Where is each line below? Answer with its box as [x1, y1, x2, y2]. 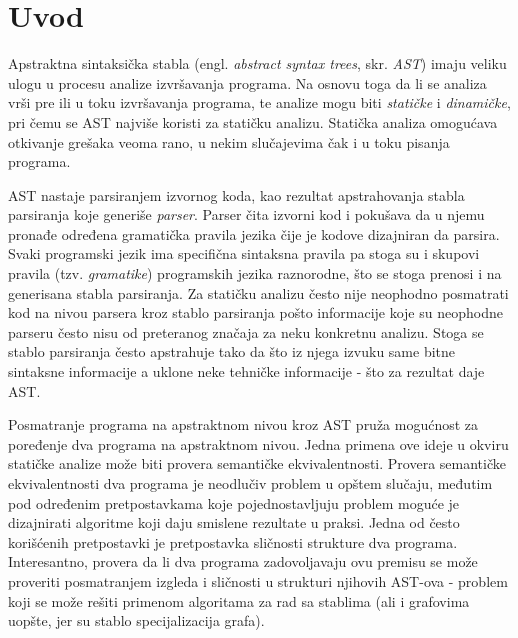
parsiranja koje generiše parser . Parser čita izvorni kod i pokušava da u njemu [8, 204, 485, 225]
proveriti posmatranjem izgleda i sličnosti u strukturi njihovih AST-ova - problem [8, 570, 508, 591]
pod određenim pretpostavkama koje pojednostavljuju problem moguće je [8, 492, 460, 513]
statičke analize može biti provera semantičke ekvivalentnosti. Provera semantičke [8, 453, 506, 474]
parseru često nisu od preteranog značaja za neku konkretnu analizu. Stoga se [8, 321, 484, 342]
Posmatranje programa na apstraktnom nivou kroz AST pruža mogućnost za [8, 414, 479, 435]
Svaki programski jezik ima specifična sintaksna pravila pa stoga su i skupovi [8, 243, 480, 264]
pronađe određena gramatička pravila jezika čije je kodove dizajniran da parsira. [8, 223, 500, 244]
